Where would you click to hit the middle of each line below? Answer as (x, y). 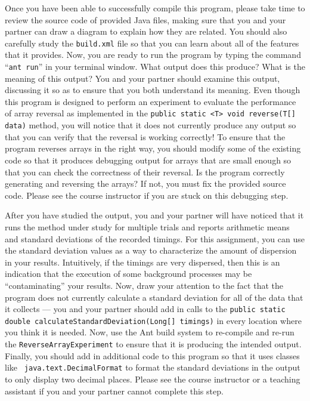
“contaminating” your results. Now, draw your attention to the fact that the (144, 285)
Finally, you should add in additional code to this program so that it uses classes (152, 355)
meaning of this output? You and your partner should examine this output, (142, 78)
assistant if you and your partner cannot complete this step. (114, 391)
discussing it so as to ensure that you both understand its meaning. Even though (153, 90)
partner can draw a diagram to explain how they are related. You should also (146, 31)
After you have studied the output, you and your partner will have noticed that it (154, 215)
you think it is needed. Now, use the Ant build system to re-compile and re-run (150, 332)
